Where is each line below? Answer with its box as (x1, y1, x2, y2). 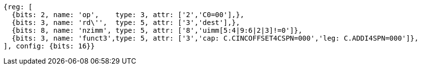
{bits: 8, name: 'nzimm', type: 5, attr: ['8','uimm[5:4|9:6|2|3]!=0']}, (11, 26, 302, 34)
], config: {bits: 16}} (3, 42, 95, 50)
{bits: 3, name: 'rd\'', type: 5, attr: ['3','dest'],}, (11, 19, 240, 26)
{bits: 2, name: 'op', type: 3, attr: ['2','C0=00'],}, (11, 11, 244, 19)
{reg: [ (3, 3, 33, 11)
